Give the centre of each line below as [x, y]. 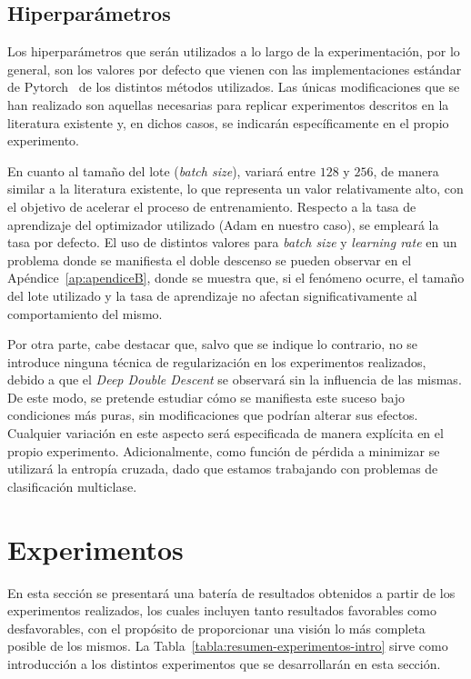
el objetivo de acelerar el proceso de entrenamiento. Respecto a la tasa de [212, 206]
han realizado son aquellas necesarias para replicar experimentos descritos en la [228, 104]
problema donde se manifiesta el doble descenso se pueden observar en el [210, 260]
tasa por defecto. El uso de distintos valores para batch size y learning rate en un [232, 242]
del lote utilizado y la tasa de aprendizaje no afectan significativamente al [212, 295]
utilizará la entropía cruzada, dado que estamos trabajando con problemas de [223, 469]
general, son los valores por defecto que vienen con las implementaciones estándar [235, 69]
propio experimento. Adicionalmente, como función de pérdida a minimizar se [224, 450]
